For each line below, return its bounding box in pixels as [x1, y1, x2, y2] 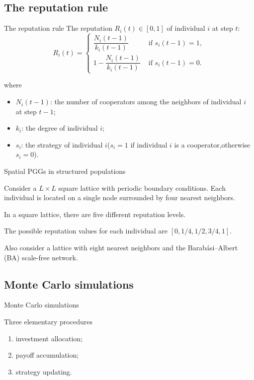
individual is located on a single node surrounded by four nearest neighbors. [4, 192, 235, 203]
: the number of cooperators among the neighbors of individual [50, 96, 242, 107]
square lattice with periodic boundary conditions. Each [58, 182, 226, 193]
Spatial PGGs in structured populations [4, 166, 126, 176]
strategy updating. [15, 366, 72, 377]
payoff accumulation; [15, 350, 79, 360]
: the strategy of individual [21, 139, 103, 150]
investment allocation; [15, 333, 83, 343]
